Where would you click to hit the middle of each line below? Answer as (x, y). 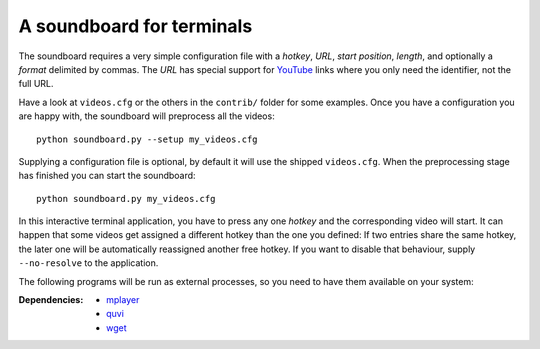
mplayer (123, 300)
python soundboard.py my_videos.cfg (126, 198)
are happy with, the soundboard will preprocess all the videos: (146, 116)
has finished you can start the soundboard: (107, 176)
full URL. (36, 84)
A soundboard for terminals (135, 26)
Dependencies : (51, 300)
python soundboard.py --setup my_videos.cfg (147, 139)
